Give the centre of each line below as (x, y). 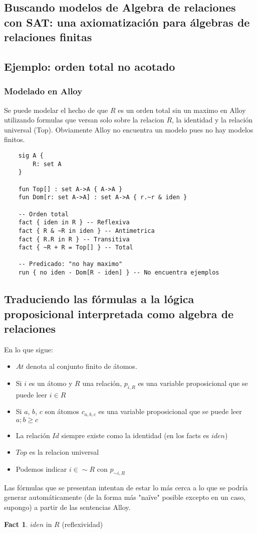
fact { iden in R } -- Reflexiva (74, 223)
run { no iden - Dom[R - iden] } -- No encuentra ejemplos (119, 273)
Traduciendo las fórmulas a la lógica (99, 299)
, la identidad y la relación (212, 120)
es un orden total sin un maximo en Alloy (182, 110)
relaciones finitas (48, 37)
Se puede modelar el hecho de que (56, 110)
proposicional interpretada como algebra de (119, 313)
